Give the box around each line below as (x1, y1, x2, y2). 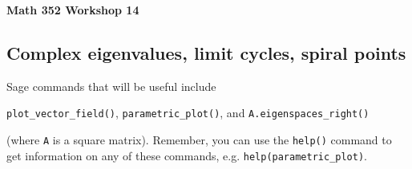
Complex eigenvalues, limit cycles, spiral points (6, 40, 406, 65)
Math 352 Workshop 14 (6, 2, 139, 18)
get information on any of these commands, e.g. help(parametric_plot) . (6, 147, 367, 163)
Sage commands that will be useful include (6, 77, 216, 94)
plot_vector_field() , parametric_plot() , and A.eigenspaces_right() (6, 104, 370, 121)
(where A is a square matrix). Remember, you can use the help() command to (6, 132, 392, 148)
